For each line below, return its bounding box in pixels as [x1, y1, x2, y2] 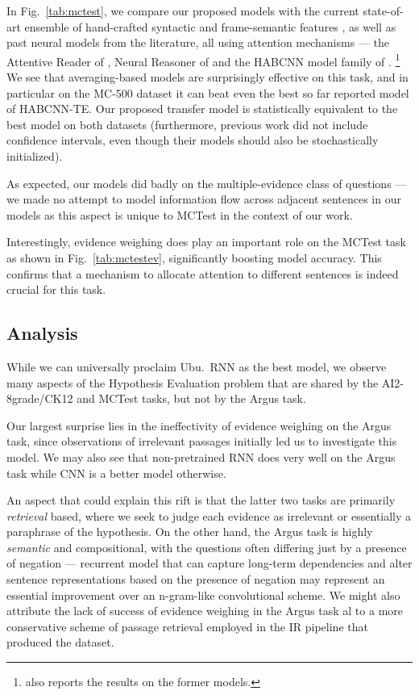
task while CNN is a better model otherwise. [6, 464, 226, 481]
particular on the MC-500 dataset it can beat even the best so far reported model [6, 84, 409, 101]
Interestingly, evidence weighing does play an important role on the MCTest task [6, 233, 406, 250]
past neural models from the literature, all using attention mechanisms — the [6, 34, 389, 51]
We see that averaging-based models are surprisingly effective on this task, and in [6, 69, 409, 86]
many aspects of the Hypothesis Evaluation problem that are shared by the [6, 374, 379, 391]
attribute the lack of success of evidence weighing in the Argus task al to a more [6, 602, 404, 619]
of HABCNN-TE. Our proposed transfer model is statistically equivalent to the [6, 100, 398, 117]
